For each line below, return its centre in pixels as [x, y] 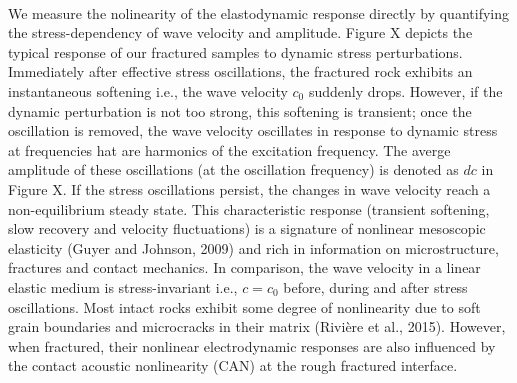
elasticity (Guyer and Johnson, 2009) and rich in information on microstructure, [253, 247]
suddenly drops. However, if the [405, 90]
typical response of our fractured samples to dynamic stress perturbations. [235, 51]
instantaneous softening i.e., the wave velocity [148, 90]
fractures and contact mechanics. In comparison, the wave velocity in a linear [244, 267]
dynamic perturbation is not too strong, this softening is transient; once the [240, 110]
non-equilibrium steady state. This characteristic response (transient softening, [249, 208]
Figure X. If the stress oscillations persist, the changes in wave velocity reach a [249, 188]
